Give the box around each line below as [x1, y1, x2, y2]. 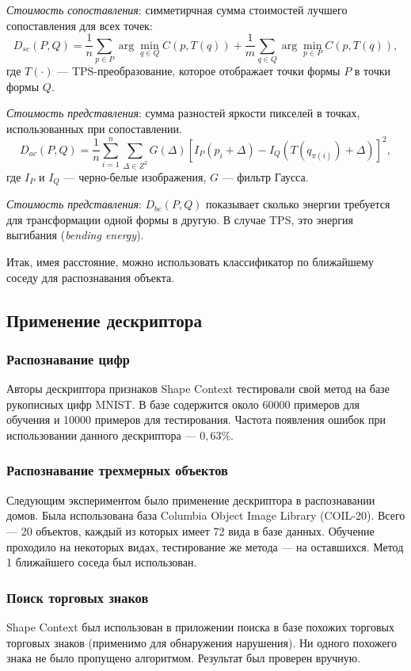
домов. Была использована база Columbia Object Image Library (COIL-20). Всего [6, 507, 405, 524]
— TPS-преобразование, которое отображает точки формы [57, 62, 341, 78]
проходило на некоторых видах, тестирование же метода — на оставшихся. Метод [6, 538, 404, 555]
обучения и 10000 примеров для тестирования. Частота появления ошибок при [6, 411, 386, 428]
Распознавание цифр [6, 349, 130, 368]
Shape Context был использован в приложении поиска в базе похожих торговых [6, 618, 394, 635]
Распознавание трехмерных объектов [6, 460, 228, 480]
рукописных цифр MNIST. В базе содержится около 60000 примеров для [6, 395, 360, 412]
